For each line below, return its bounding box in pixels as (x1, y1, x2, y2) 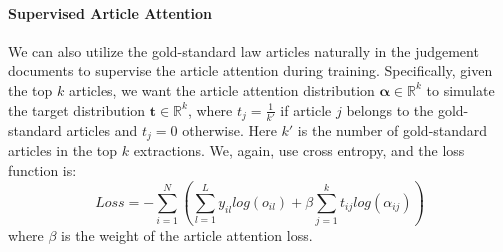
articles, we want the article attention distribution (68, 79, 375, 100)
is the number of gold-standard (297, 120, 488, 141)
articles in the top (8, 140, 118, 161)
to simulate (426, 79, 495, 100)
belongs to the (346, 99, 434, 120)
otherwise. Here (182, 120, 277, 141)
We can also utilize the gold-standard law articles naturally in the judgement (8, 40, 479, 61)
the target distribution (8, 99, 146, 120)
